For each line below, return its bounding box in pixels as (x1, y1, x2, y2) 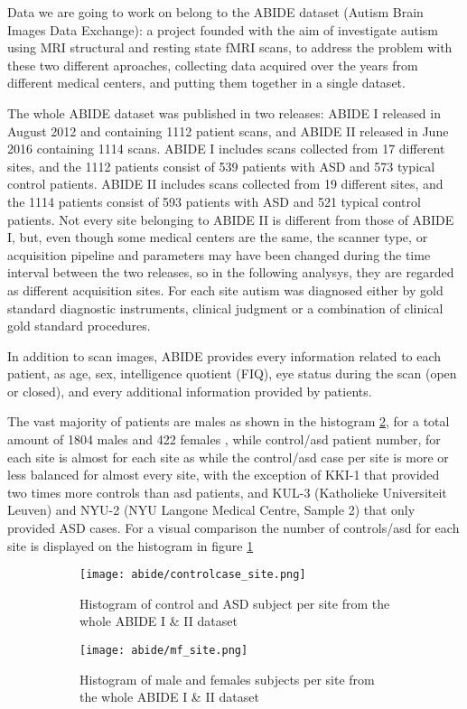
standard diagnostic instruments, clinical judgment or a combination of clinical (7, 298, 444, 317)
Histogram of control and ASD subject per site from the (79, 593, 390, 612)
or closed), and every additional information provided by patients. (7, 381, 372, 400)
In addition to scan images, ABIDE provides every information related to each (7, 346, 442, 365)
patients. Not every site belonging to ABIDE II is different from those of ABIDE (7, 210, 454, 229)
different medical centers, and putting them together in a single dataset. (7, 73, 406, 92)
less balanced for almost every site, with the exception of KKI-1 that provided (7, 465, 440, 484)
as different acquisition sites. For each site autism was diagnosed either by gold (7, 280, 444, 299)
